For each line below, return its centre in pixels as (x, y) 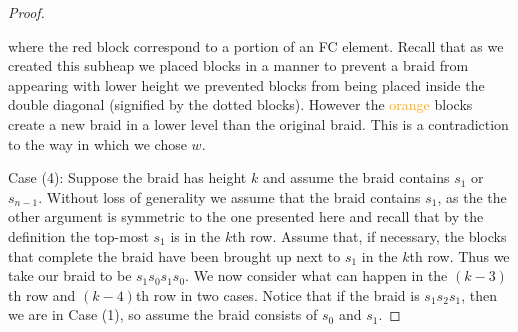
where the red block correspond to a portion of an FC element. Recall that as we (256, 45)
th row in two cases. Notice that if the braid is (277, 294)
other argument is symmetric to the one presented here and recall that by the (246, 216)
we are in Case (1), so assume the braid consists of (163, 314)
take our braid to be (70, 275)
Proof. (26, 12)
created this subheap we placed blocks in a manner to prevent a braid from (238, 65)
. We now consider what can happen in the (316, 275)
